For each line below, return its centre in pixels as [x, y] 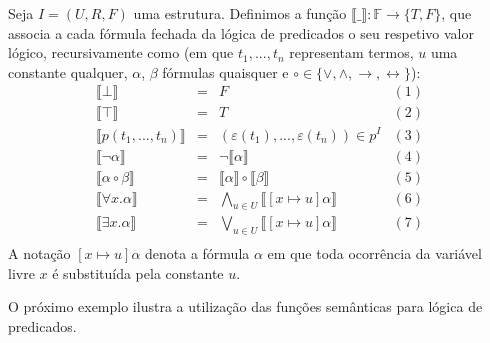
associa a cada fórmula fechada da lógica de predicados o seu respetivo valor [241, 32]
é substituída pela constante [138, 272]
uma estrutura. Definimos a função [240, 13]
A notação [39, 253]
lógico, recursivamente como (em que [121, 52]
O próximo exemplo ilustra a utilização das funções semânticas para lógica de [245, 306]
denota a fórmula [197, 253]
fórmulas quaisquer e [225, 71]
